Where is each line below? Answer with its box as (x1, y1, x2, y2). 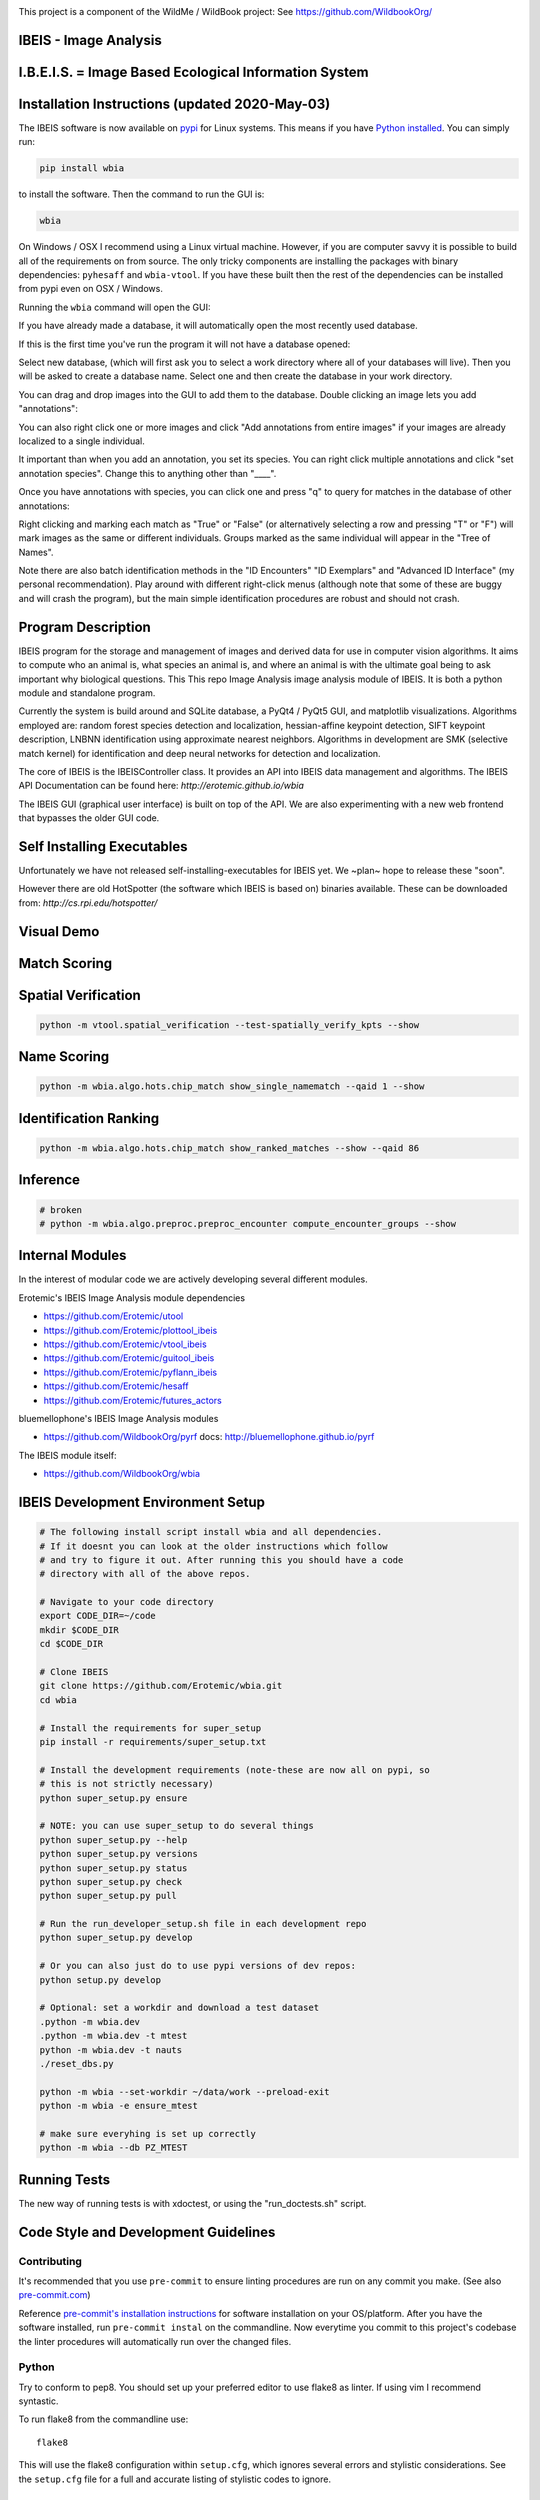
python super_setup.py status (39, 1862, 188, 1874)
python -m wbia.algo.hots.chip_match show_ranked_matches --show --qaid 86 (39, 1142, 420, 1154)
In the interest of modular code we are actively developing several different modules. (18, 1273, 369, 1285)
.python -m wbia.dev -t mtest (39, 2030, 188, 2042)
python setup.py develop (39, 1974, 162, 1985)
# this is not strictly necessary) (39, 1778, 214, 1790)
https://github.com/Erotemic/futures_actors (43, 1394, 222, 1406)
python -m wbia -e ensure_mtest (39, 2100, 199, 2112)
